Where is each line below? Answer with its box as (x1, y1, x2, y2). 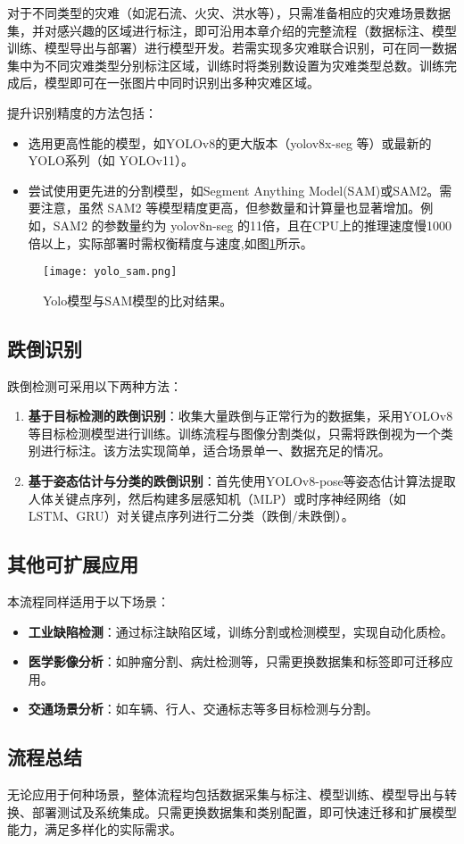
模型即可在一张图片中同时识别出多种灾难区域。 (44, 73, 319, 92)
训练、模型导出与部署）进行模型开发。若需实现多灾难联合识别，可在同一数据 (7, 38, 457, 57)
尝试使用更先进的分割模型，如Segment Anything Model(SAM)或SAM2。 (28, 180, 440, 199)
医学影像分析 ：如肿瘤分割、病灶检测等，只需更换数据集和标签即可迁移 (28, 652, 441, 671)
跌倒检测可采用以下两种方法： (7, 376, 182, 395)
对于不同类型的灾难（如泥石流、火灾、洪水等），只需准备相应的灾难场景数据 (7, 4, 451, 21)
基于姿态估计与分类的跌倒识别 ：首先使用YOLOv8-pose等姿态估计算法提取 (28, 471, 456, 489)
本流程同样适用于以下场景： (7, 591, 170, 610)
